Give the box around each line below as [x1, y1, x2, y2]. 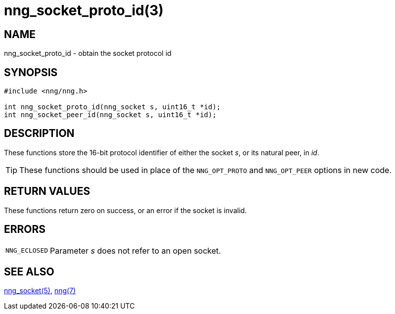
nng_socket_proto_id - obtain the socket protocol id [4, 49, 172, 58]
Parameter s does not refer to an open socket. [50, 245, 221, 256]
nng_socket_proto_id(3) [4, 2, 164, 19]
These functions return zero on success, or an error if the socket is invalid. [4, 206, 247, 215]
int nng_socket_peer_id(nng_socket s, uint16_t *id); [4, 111, 217, 119]
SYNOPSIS [4, 66, 58, 79]
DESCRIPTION [4, 127, 75, 140]
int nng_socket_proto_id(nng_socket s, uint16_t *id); [4, 103, 221, 111]
